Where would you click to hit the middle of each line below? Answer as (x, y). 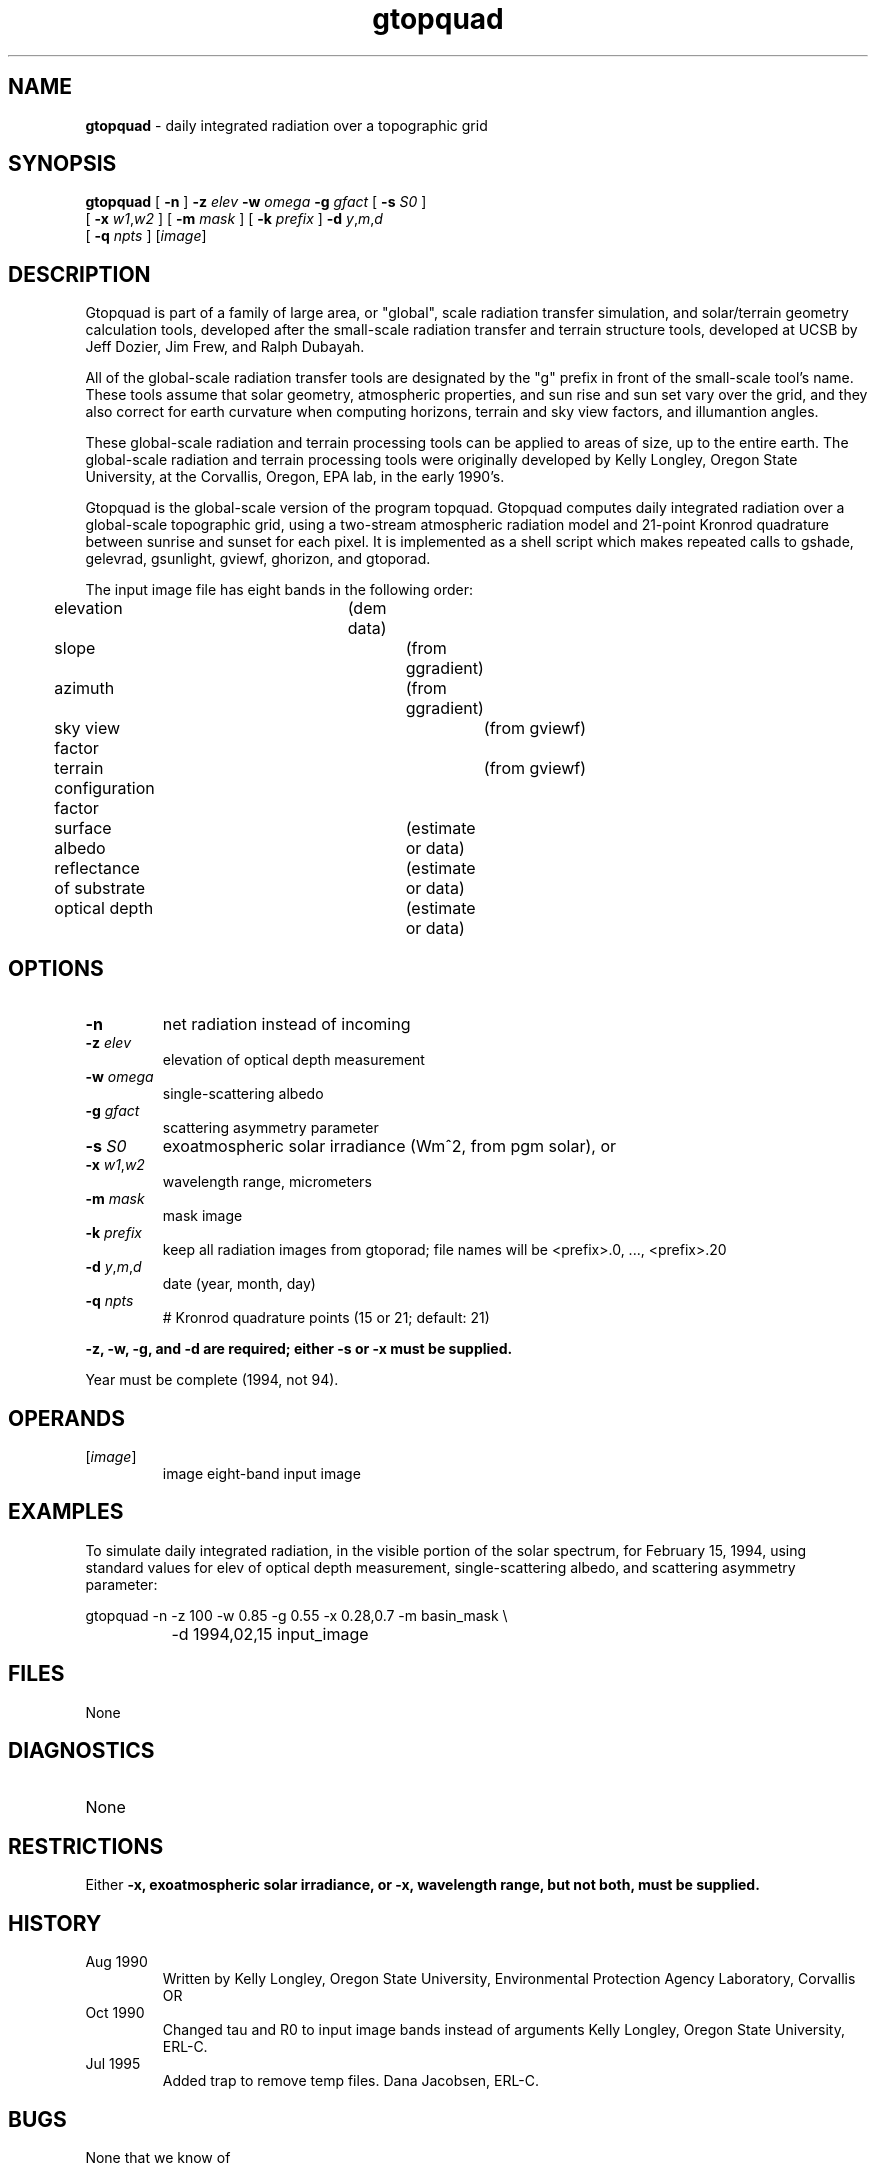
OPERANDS (66, 1418)
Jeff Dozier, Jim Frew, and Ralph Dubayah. (225, 347)
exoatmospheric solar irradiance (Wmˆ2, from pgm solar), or (389, 1146)
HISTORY (55, 1923)
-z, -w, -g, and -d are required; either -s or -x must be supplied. (299, 1349)
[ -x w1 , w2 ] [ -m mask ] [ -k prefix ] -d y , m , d (234, 219)
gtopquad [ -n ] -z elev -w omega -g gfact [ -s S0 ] (256, 202)
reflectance (97, 868)
